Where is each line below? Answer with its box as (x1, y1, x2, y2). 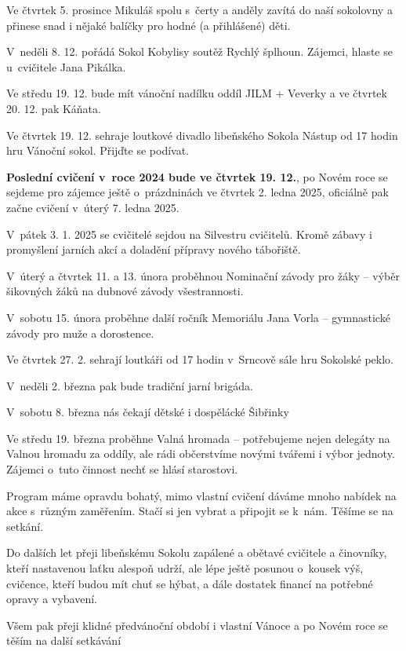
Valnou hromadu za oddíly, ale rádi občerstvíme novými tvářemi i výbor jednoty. (6, 445, 395, 462)
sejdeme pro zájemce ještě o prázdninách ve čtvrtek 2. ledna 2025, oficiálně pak (6, 184, 389, 200)
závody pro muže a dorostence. (6, 324, 154, 341)
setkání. (6, 518, 44, 534)
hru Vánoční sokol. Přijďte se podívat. (6, 142, 190, 159)
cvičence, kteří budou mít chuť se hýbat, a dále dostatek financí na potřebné (6, 575, 373, 591)
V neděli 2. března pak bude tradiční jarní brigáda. (6, 377, 253, 393)
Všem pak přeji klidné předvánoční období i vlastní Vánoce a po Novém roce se (6, 616, 388, 633)
